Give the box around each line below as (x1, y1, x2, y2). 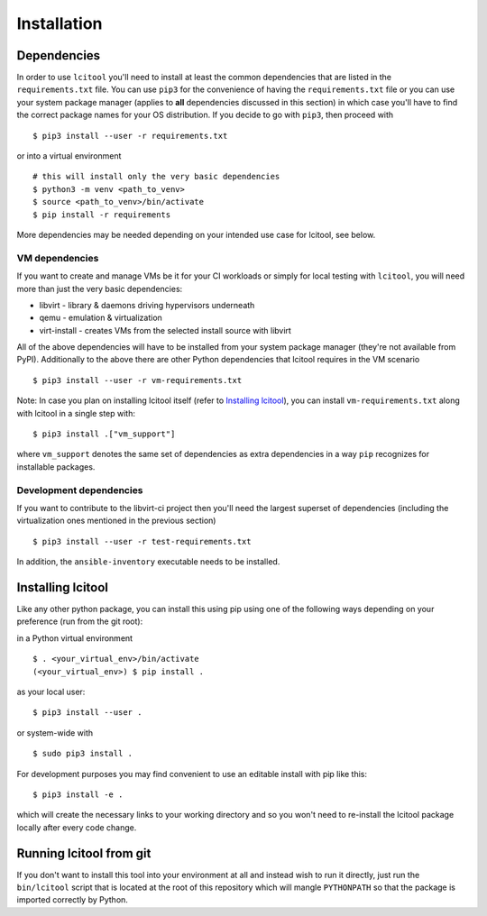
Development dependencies (16, 483, 143, 496)
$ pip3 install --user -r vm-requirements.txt (32, 375, 243, 385)
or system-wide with (16, 727, 94, 738)
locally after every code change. (16, 821, 137, 833)
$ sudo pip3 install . (32, 748, 133, 759)
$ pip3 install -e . (32, 789, 124, 800)
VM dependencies (16, 252, 99, 264)
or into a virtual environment (16, 151, 122, 161)
